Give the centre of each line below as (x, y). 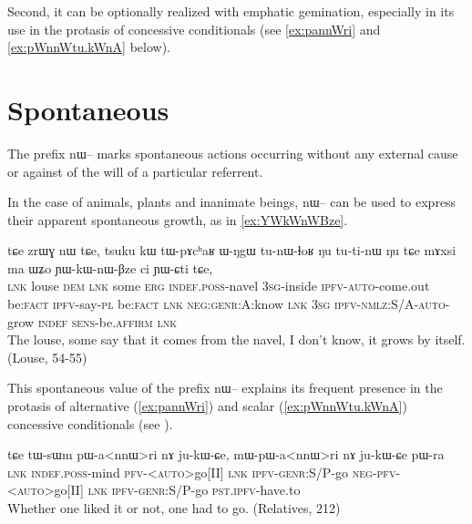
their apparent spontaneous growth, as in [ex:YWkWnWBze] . (178, 219)
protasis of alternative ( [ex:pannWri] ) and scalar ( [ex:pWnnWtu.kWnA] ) (207, 406)
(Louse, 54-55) (47, 357)
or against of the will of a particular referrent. (135, 171)
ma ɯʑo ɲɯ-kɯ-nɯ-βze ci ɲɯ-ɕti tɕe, (110, 267)
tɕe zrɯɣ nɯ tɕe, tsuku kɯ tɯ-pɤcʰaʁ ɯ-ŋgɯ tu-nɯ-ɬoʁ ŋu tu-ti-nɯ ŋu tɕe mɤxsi (232, 250)
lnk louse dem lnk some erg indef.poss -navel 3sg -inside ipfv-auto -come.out (219, 286)
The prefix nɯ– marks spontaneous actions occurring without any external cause (233, 153)
